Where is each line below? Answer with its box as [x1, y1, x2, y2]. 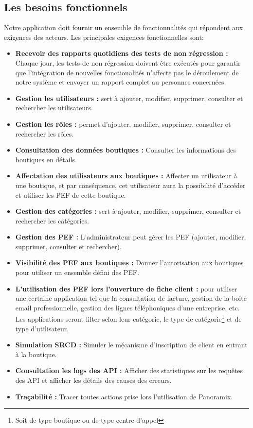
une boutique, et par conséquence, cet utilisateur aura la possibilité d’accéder [15, 180, 246, 190]
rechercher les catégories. [15, 215, 89, 225]
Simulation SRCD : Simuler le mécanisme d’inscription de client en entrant [15, 340, 248, 350]
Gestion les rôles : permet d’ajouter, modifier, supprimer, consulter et [15, 119, 231, 129]
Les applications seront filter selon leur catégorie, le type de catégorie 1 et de [15, 312, 242, 324]
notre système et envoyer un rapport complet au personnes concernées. [15, 77, 226, 87]
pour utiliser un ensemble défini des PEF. [15, 267, 139, 277]
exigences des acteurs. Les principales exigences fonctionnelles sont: [4, 32, 204, 42]
